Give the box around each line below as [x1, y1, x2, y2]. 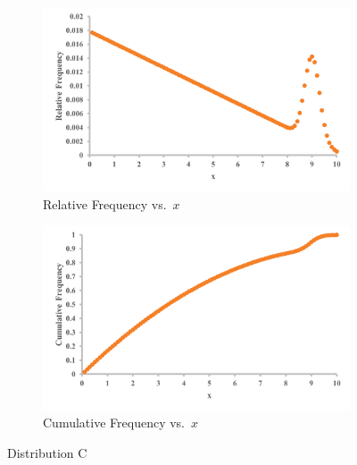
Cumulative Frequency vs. [43, 413, 185, 432]
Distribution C [7, 443, 87, 461]
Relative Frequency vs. [43, 194, 167, 213]
